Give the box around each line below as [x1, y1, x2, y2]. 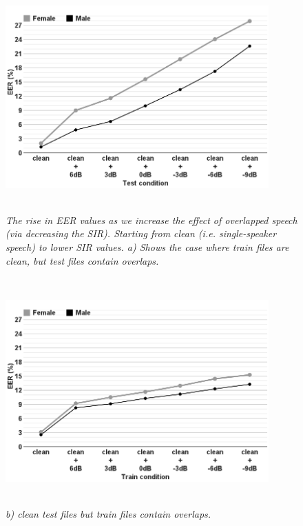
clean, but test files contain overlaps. [6, 253, 159, 267]
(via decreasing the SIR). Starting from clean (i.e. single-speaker [6, 226, 277, 241]
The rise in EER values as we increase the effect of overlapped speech [6, 212, 297, 227]
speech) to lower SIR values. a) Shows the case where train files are [6, 240, 289, 254]
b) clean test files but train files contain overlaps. [6, 507, 211, 521]
